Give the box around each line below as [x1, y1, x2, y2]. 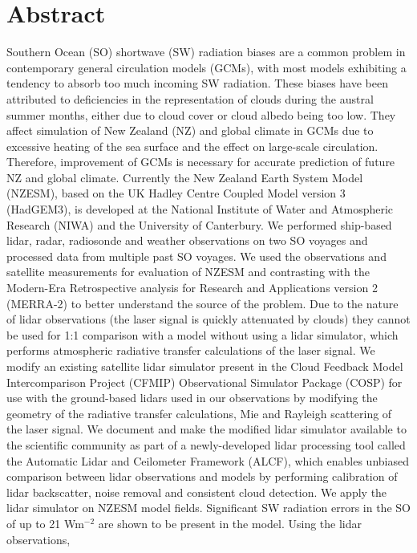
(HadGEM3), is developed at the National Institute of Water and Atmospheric [6, 201, 394, 218]
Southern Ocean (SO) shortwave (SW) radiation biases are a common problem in [6, 43, 406, 60]
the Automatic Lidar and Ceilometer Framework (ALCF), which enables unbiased [6, 452, 409, 469]
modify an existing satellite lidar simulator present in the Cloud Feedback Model [6, 358, 403, 374]
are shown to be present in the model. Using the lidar [98, 514, 362, 531]
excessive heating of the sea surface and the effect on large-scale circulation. [6, 137, 379, 154]
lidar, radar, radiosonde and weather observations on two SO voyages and [6, 232, 368, 249]
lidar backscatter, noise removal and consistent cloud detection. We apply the [6, 483, 387, 500]
